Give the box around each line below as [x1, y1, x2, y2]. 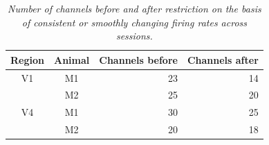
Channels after [187, 52, 259, 67]
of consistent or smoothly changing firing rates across [21, 15, 248, 29]
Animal [53, 52, 90, 67]
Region [10, 52, 44, 67]
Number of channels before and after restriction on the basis [8, 1, 261, 15]
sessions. [115, 28, 153, 43]
